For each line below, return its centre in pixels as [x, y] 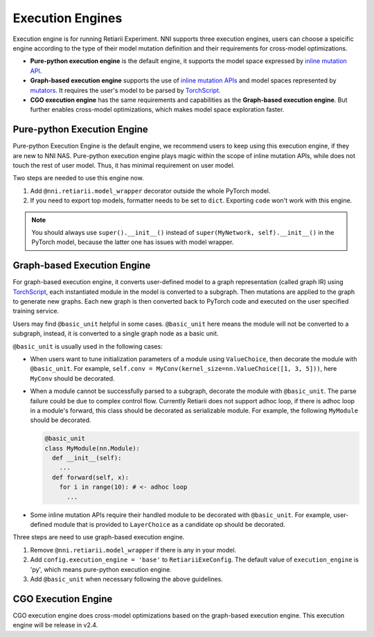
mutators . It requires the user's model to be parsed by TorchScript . [125, 90]
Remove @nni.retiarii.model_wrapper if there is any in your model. [133, 550]
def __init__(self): [87, 458]
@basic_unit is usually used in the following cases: [88, 346]
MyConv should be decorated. [72, 378]
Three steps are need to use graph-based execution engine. [99, 537]
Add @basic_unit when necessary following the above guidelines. [126, 579]
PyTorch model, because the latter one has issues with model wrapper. [133, 242]
